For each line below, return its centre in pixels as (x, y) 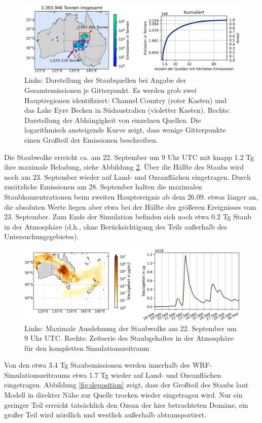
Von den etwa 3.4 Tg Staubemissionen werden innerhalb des (97, 365)
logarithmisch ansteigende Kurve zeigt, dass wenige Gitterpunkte (125, 130)
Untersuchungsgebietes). (42, 236)
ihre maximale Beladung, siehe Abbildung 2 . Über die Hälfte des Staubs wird (124, 167)
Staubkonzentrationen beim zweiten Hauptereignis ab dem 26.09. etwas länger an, (131, 196)
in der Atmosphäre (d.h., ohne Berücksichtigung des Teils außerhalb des (116, 226)
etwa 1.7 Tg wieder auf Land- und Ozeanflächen (147, 375)
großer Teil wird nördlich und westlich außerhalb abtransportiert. (105, 415)
